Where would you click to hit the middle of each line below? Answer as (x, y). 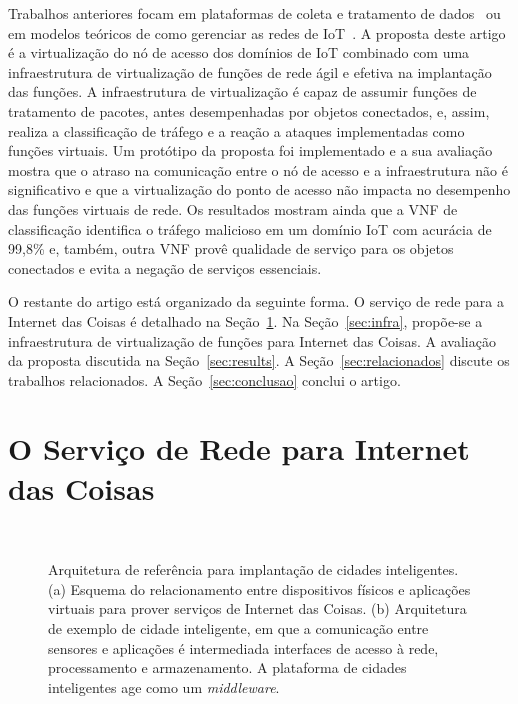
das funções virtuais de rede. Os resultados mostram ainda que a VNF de (233, 208)
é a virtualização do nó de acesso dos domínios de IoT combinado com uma (239, 52)
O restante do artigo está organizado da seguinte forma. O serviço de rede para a (256, 301)
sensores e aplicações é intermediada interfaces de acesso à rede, (243, 647)
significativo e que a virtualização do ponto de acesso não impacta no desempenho (259, 189)
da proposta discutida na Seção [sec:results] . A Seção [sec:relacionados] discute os (259, 360)
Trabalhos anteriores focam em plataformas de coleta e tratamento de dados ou (254, 13)
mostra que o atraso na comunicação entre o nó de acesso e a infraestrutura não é (258, 169)
